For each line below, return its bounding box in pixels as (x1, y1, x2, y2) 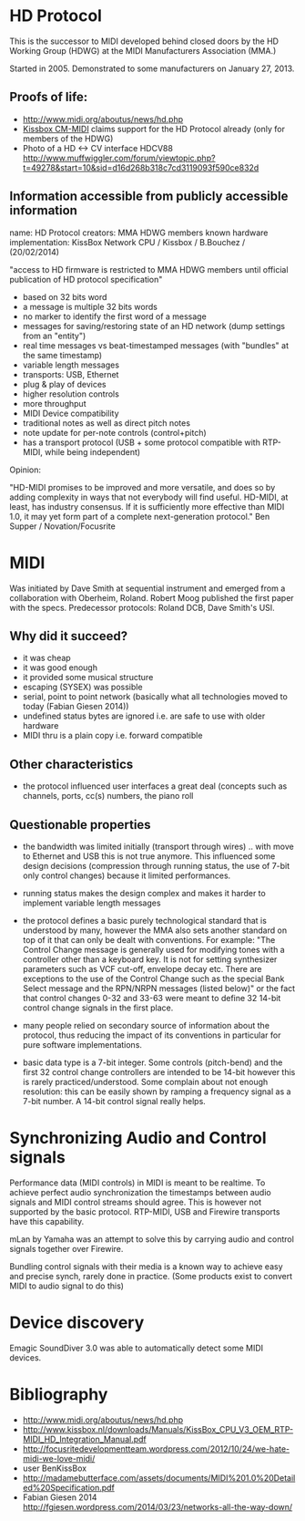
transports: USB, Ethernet (22, 368, 119, 379)
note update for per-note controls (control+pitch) (22, 427, 207, 438)
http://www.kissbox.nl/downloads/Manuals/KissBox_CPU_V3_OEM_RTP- (22, 1423, 294, 1434)
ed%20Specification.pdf (22, 1482, 116, 1493)
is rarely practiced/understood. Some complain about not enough (22, 1076, 269, 1087)
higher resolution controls (22, 388, 120, 399)
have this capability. (9, 1216, 85, 1226)
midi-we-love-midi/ (22, 1453, 96, 1464)
